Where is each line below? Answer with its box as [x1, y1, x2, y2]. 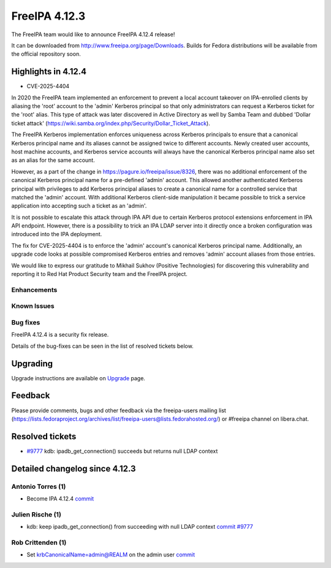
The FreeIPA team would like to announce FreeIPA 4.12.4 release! [11, 31, 175, 38]
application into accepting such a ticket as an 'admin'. [11, 202, 147, 210]
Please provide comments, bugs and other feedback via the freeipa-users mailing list [11, 407, 226, 414]
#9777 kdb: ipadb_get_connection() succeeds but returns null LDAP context [26, 447, 218, 455]
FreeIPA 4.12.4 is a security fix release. [11, 331, 109, 339]
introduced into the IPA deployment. [11, 231, 102, 238]
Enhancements [11, 285, 58, 294]
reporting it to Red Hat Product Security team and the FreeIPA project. [11, 271, 188, 278]
